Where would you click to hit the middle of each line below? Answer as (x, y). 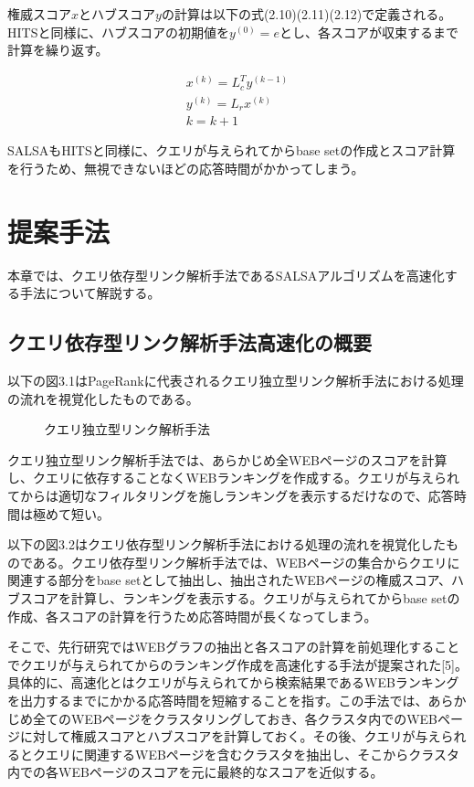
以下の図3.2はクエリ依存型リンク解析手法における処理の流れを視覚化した (226, 544)
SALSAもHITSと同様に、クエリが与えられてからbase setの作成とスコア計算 (232, 150)
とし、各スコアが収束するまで (369, 32)
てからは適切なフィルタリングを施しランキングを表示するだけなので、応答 (231, 495)
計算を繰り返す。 (58, 50)
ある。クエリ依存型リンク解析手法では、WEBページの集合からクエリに (246, 562)
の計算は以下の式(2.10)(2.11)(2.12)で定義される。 (306, 14)
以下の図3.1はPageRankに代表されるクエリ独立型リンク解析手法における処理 (236, 380)
